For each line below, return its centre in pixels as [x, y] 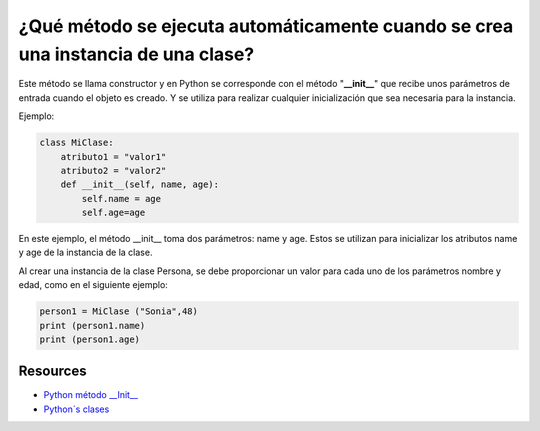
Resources [52, 371]
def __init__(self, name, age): [140, 184]
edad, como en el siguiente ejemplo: [93, 285]
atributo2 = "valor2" [113, 170]
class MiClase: [76, 143]
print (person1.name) [92, 325]
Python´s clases [76, 409]
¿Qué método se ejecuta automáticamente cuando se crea [266, 26]
